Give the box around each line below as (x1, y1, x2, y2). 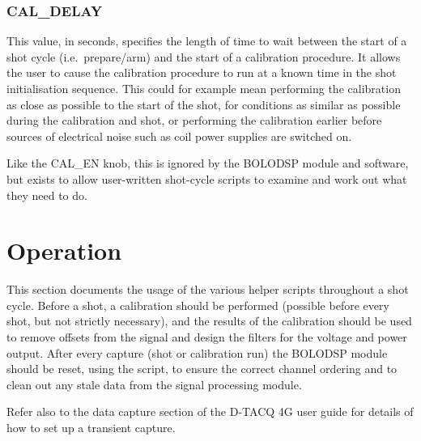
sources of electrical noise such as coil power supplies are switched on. (6, 127, 352, 144)
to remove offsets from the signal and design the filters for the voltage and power (6, 329, 407, 346)
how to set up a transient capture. (6, 419, 176, 436)
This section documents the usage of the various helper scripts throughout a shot (6, 281, 409, 298)
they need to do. (6, 186, 87, 203)
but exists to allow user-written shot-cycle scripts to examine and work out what (6, 170, 407, 187)
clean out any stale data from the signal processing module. (6, 375, 302, 392)
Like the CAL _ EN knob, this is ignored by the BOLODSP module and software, (6, 155, 409, 172)
